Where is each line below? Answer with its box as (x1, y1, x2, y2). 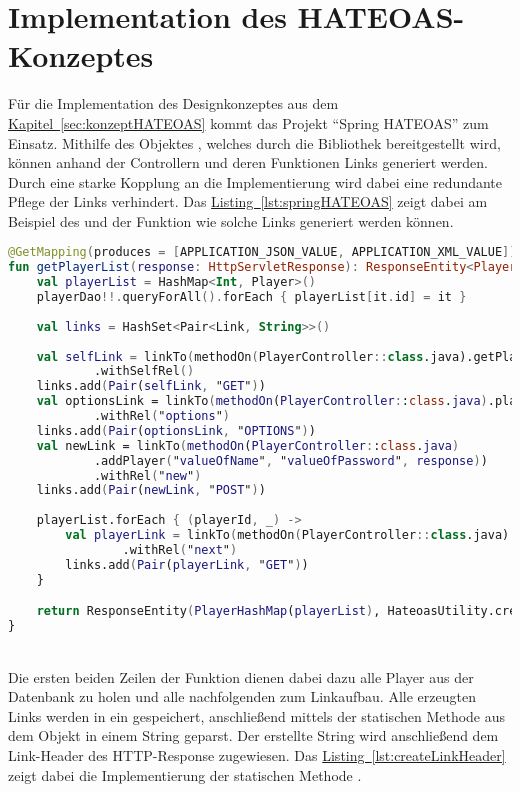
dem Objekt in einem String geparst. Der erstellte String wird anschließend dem (8, 725, 499, 746)
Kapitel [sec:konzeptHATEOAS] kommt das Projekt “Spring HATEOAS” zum (8, 112, 489, 133)
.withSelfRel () (93, 364, 195, 379)
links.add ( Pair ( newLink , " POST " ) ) (36, 483, 266, 498)
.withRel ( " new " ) (93, 468, 202, 483)
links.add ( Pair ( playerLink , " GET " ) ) (65, 557, 309, 572)
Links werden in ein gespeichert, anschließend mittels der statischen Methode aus (8, 705, 506, 726)
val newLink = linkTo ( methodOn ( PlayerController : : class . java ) (36, 438, 460, 453)
